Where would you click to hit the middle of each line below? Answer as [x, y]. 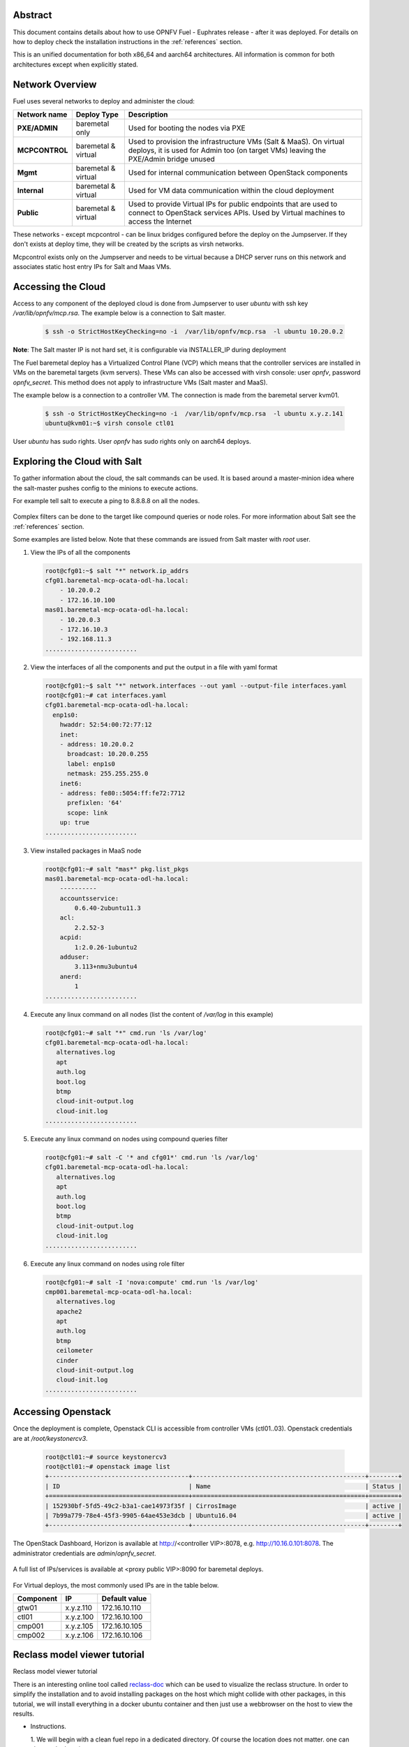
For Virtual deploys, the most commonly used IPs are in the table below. [116, 1585]
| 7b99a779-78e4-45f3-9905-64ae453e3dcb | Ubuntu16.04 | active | [224, 1516]
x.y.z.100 [80, 1616]
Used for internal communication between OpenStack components [238, 173]
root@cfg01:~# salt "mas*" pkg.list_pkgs [117, 869]
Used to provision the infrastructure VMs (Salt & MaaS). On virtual [236, 141]
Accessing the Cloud [59, 287]
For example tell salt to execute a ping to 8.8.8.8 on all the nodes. [106, 501]
